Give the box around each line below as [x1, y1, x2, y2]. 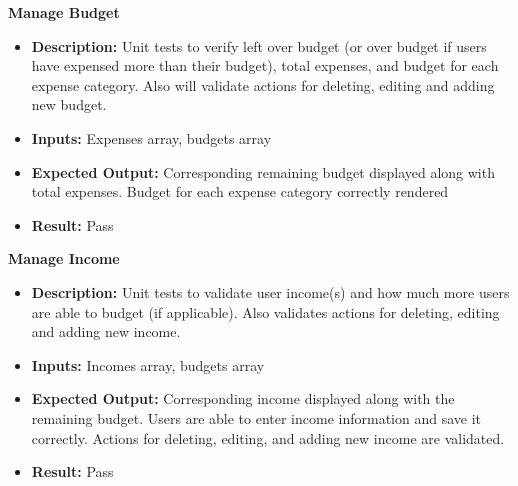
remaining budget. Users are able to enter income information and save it [31, 407, 481, 428]
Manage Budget [8, 2, 120, 22]
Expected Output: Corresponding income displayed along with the [31, 388, 455, 409]
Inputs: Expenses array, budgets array [31, 127, 272, 148]
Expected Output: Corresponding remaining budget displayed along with [31, 161, 495, 182]
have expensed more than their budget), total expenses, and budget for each [31, 55, 499, 76]
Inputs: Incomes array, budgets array [31, 354, 265, 375]
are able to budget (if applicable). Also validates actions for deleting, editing [31, 301, 500, 322]
